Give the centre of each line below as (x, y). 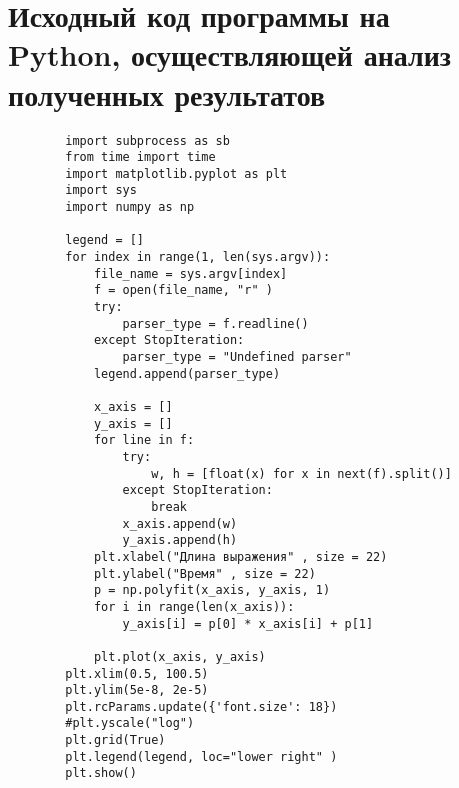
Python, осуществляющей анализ (230, 54)
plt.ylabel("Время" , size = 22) (204, 573)
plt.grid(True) (115, 740)
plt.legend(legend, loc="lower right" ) (201, 756)
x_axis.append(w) (180, 523)
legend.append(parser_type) (187, 373)
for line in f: (144, 440)
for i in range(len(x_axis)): (194, 606)
